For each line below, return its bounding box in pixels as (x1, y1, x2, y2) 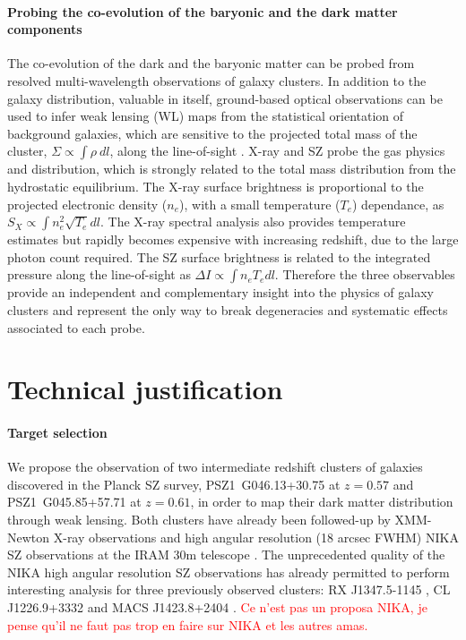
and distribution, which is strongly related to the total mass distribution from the (7, 159, 456, 178)
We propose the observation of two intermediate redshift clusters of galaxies (7, 457, 423, 476)
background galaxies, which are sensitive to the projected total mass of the (7, 124, 418, 142)
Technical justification (7, 371, 283, 407)
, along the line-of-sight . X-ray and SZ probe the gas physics (109, 141, 445, 160)
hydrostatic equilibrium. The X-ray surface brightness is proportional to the (7, 176, 424, 195)
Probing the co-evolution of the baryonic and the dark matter (7, 2, 398, 21)
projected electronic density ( (7, 194, 168, 213)
